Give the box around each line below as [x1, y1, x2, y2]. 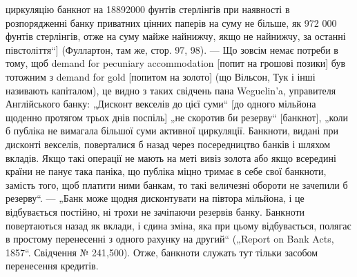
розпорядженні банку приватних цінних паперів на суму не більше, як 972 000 [6, 15, 337, 30]
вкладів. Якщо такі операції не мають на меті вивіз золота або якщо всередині [6, 150, 336, 165]
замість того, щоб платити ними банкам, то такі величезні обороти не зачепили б [6, 177, 348, 192]
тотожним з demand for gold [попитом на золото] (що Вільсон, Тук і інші [6, 69, 316, 83]
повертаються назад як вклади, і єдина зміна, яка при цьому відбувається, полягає [6, 218, 351, 232]
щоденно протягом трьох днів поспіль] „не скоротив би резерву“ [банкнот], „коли [6, 110, 348, 124]
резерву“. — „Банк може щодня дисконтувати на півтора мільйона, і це [6, 191, 305, 205]
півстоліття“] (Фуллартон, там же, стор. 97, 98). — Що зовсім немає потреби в [6, 42, 338, 57]
